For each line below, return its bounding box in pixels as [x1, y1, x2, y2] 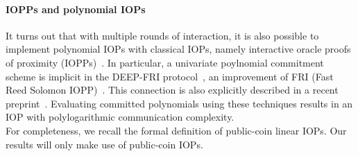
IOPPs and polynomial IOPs [6, 1, 146, 16]
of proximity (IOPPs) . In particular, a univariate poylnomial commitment [6, 55, 324, 69]
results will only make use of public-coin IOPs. [6, 137, 203, 151]
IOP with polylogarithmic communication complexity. [6, 110, 235, 124]
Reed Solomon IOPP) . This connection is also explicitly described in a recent [6, 83, 339, 97]
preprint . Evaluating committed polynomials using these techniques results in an [6, 96, 353, 110]
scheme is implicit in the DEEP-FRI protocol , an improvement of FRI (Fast [6, 69, 334, 83]
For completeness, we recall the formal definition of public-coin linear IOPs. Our [6, 123, 347, 137]
